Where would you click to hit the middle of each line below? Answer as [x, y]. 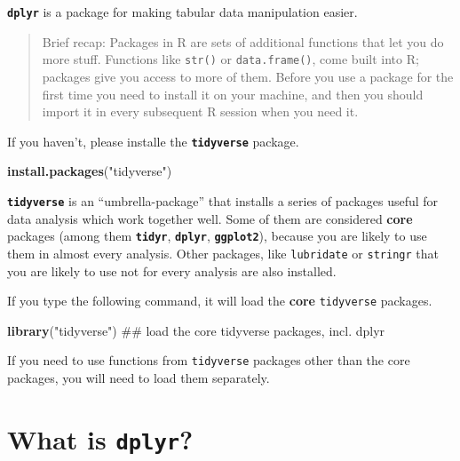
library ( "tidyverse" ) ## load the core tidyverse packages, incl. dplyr [196, 330]
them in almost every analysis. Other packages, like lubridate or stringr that [223, 253]
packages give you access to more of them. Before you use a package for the [248, 76]
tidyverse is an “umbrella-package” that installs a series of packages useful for [223, 200]
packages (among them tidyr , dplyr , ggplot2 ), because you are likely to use [217, 236]
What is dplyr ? [100, 438]
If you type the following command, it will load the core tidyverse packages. [220, 301]
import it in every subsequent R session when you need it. [200, 111]
